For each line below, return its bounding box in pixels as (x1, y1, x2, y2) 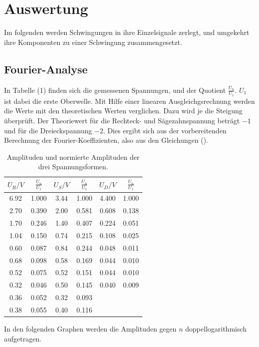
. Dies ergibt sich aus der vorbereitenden (103, 125, 227, 135)
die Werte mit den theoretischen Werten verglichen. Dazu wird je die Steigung (4, 105, 243, 116)
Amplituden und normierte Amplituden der (6, 151, 139, 162)
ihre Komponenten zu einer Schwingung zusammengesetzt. (4, 36, 182, 47)
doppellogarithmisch (185, 324, 247, 334)
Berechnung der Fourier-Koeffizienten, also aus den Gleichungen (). (4, 135, 208, 145)
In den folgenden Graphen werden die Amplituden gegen (4, 324, 177, 334)
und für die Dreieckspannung (4, 125, 92, 135)
